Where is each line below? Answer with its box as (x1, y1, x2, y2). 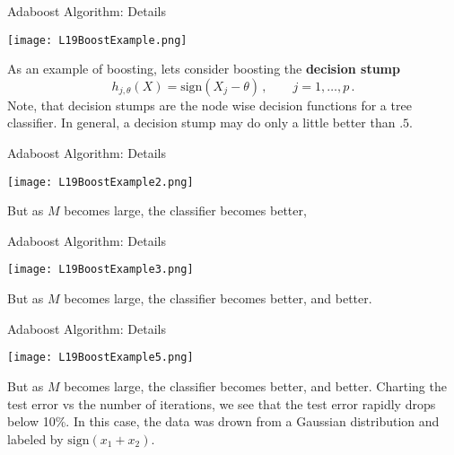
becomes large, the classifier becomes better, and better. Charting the (64, 376, 447, 395)
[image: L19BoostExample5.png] (7, 351, 194, 364)
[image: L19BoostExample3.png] (7, 263, 194, 276)
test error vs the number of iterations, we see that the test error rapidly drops (7, 394, 436, 413)
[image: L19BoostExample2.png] (7, 175, 194, 188)
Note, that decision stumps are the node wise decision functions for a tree (7, 95, 412, 114)
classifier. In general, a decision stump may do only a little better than (7, 113, 396, 132)
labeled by (7, 429, 64, 448)
